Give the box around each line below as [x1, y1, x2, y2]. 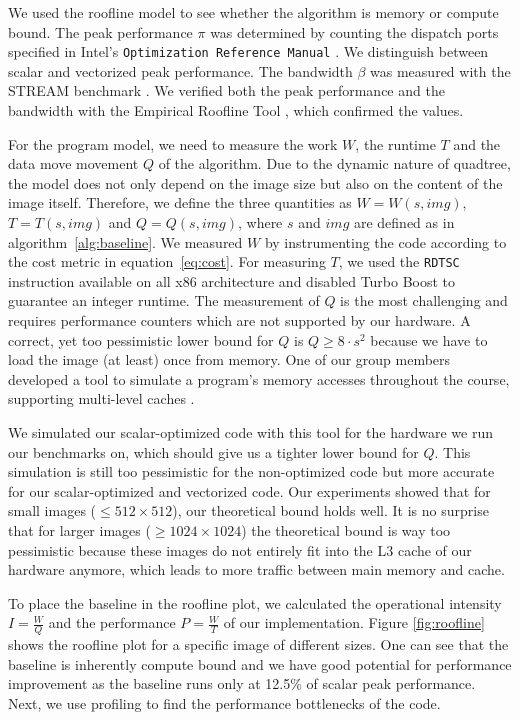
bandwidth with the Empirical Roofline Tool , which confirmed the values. [8, 100, 464, 121]
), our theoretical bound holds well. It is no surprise [172, 500, 489, 521]
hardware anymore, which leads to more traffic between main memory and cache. [8, 559, 505, 580]
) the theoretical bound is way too [241, 519, 451, 540]
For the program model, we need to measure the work [8, 133, 338, 154]
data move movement [8, 153, 139, 174]
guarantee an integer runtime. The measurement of [8, 290, 320, 311]
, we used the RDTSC [338, 251, 460, 272]
